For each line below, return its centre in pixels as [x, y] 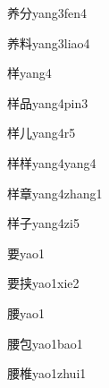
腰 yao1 [26, 312]
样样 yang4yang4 [52, 162]
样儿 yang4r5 [42, 133]
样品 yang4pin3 [48, 102]
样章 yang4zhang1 [55, 193]
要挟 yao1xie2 [43, 283]
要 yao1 [26, 253]
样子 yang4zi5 [43, 223]
